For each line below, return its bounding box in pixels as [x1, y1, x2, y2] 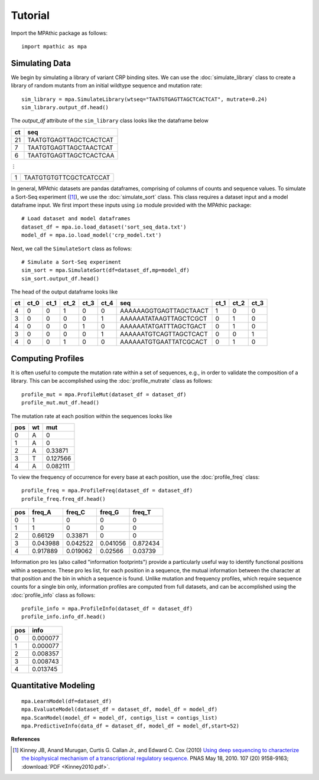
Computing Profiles [11, 353, 84, 363]
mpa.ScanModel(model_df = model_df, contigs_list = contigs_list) [21, 714, 218, 721]
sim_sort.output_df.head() [21, 275, 100, 282]
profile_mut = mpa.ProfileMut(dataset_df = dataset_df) [21, 391, 187, 398]
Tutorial [11, 9, 50, 22]
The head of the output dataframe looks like [11, 288, 118, 295]
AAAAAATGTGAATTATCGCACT [120, 338, 208, 346]
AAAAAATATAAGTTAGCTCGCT [120, 315, 207, 323]
